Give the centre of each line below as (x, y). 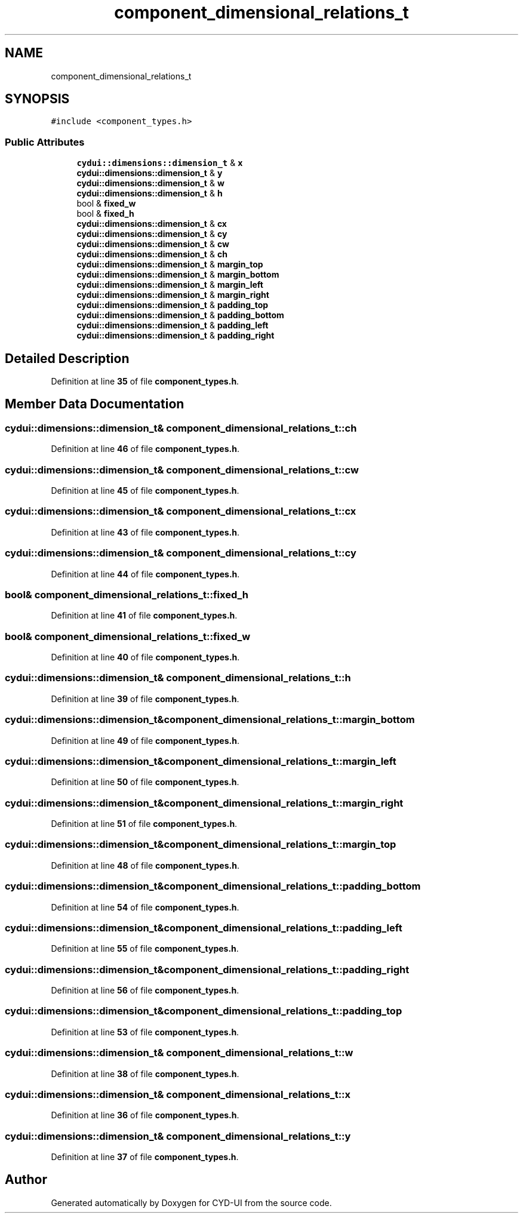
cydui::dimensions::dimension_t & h (150, 193)
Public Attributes (45, 142)
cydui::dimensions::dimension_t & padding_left (173, 325)
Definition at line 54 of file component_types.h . (145, 907)
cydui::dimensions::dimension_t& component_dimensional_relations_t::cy (181, 553)
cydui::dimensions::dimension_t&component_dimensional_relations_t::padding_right (207, 969)
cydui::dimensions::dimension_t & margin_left (170, 285)
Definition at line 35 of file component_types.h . (145, 382)
